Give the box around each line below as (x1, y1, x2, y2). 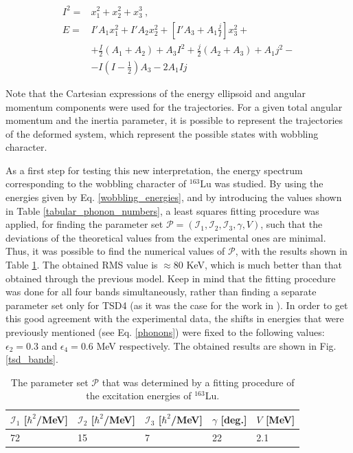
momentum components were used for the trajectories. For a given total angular (5, 99, 343, 114)
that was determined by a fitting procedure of (102, 375, 295, 389)
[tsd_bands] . (5, 352, 58, 366)
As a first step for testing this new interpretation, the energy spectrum (5, 162, 303, 177)
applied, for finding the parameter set (5, 217, 163, 231)
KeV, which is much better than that (186, 257, 342, 272)
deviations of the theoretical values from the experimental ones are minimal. (5, 230, 326, 244)
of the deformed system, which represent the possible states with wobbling (5, 126, 319, 140)
